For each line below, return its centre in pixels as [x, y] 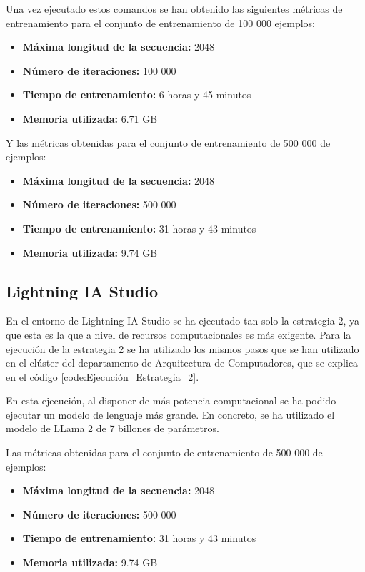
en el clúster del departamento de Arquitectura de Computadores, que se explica [182, 363]
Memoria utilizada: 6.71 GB [90, 118]
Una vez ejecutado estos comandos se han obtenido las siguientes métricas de [174, 9]
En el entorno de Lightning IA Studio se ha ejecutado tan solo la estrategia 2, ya [182, 321]
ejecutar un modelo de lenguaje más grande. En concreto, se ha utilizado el [170, 414]
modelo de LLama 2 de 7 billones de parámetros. [112, 428]
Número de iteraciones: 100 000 [99, 70]
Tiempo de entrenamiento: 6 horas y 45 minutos [137, 95]
